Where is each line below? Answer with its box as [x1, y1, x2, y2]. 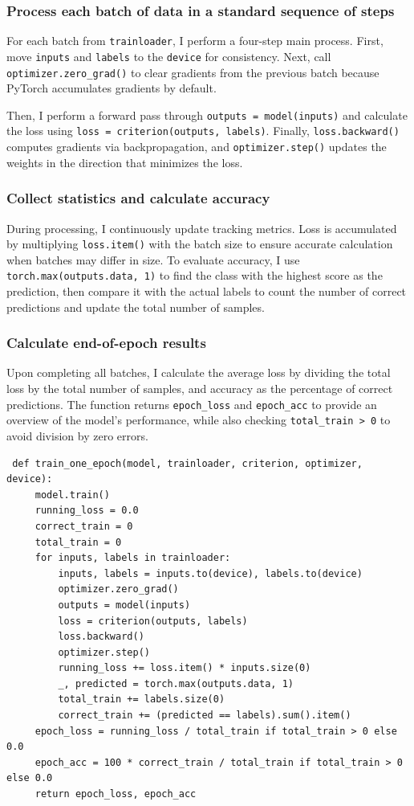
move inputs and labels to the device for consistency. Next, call [6, 47, 331, 64]
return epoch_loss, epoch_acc [34, 788, 197, 800]
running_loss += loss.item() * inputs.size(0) [58, 662, 311, 674]
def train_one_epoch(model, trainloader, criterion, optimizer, [12, 457, 363, 469]
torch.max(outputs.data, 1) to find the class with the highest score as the [6, 267, 383, 284]
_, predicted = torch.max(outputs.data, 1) [58, 677, 294, 689]
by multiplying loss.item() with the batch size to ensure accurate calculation [6, 235, 393, 252]
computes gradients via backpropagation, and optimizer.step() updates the [6, 138, 387, 155]
